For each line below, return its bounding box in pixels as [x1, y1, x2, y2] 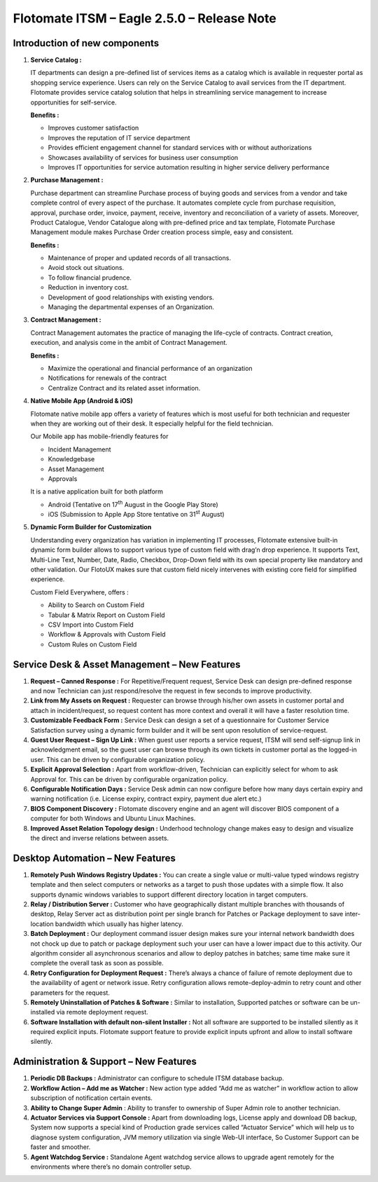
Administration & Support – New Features [13, 1056, 197, 1068]
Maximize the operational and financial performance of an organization [48, 365, 253, 372]
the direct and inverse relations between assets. [30, 834, 169, 842]
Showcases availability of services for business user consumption [48, 153, 239, 161]
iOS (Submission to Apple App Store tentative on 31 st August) [48, 509, 225, 519]
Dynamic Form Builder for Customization [30, 523, 152, 531]
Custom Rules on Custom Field [48, 640, 137, 648]
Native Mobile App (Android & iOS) [30, 397, 133, 405]
